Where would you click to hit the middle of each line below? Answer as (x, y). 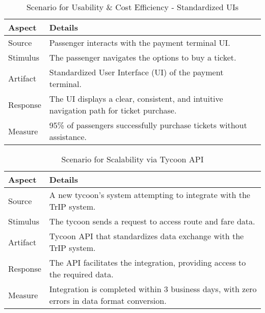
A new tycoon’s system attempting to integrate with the (150, 195)
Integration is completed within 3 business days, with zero (153, 289)
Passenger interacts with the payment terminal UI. (140, 42)
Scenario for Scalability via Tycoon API (132, 159)
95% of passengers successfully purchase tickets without (148, 125)
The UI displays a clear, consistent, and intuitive (136, 98)
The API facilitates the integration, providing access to (148, 262)
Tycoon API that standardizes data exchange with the (147, 236)
